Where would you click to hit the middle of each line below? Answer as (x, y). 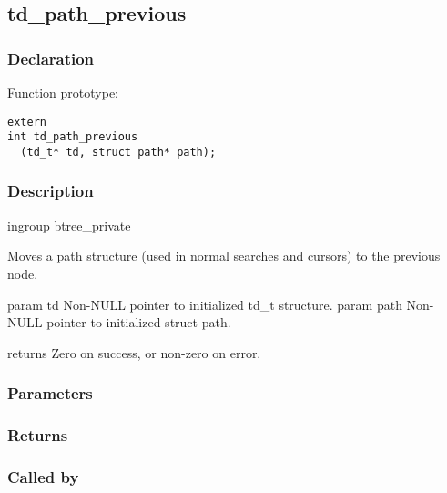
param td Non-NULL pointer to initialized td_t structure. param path (205, 304)
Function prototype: (63, 92)
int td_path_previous (73, 137)
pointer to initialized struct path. (139, 322)
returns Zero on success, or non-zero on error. (134, 352)
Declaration (51, 58)
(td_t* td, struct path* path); (118, 152)
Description (51, 191)
